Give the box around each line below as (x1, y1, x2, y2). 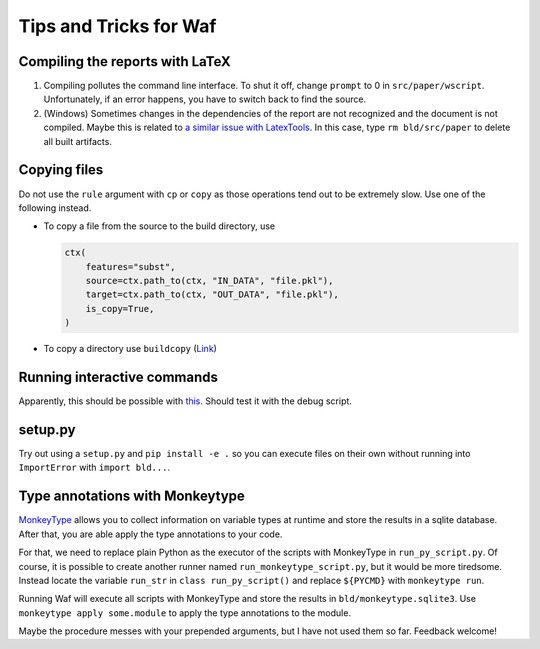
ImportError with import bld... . (18, 461, 170, 474)
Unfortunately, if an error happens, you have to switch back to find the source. (43, 93, 367, 105)
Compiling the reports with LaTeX (18, 53, 232, 70)
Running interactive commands (18, 369, 219, 386)
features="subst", (85, 261, 176, 272)
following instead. (18, 201, 92, 214)
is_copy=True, (85, 303, 155, 314)
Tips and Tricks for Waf (18, 15, 217, 37)
